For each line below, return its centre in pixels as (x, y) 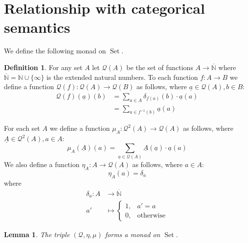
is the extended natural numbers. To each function (122, 77)
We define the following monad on (55, 51)
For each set (22, 128)
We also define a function (42, 164)
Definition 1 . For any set (43, 67)
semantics (37, 27)
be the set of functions (160, 67)
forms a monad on (133, 234)
